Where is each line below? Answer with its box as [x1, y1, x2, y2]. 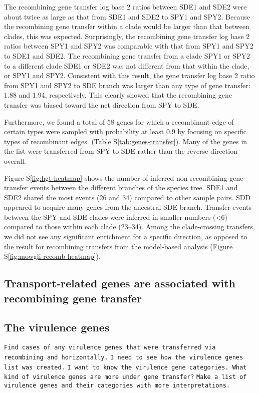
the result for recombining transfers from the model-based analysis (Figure [4, 241, 233, 251]
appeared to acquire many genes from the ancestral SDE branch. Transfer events [4, 202, 252, 212]
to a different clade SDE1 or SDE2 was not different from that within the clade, [4, 60, 249, 71]
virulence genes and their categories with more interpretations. [4, 381, 230, 389]
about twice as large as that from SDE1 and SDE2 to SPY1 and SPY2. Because [4, 11, 250, 22]
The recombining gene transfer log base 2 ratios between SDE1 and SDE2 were [4, 2, 247, 12]
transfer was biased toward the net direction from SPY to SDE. [4, 99, 199, 110]
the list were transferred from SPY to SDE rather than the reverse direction [4, 146, 237, 156]
